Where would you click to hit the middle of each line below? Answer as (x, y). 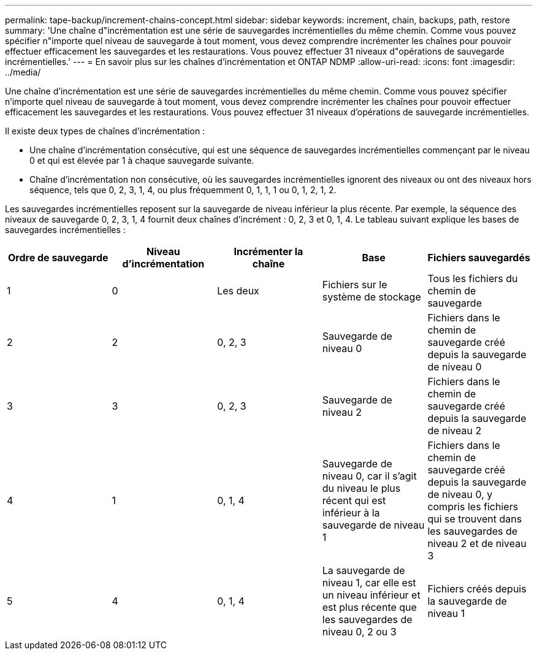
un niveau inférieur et (371, 595)
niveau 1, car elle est (369, 583)
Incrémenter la (268, 251)
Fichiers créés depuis (477, 589)
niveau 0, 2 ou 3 (359, 632)
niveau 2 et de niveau (477, 543)
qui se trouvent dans (475, 519)
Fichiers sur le (355, 285)
